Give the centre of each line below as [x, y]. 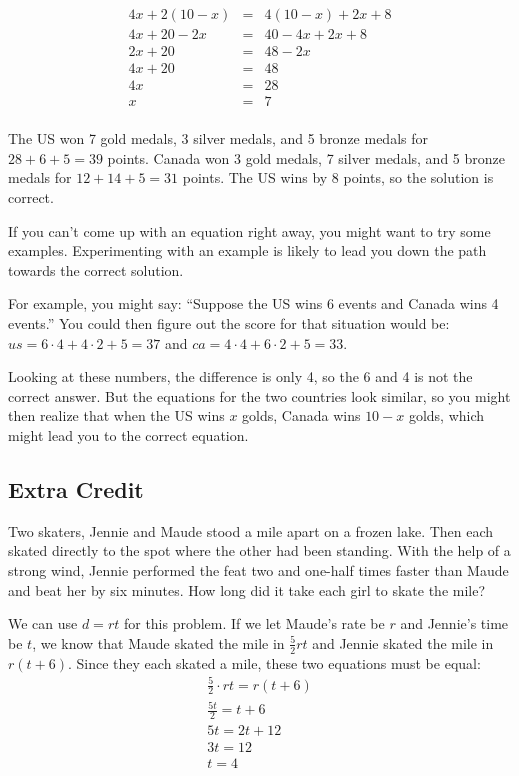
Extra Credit [76, 488]
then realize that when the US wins [116, 415]
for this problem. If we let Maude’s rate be [254, 623]
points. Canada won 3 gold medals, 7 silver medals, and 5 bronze [306, 157]
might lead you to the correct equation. [128, 434]
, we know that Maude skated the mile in [158, 642]
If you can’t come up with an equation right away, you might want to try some [249, 230]
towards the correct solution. [96, 269]
